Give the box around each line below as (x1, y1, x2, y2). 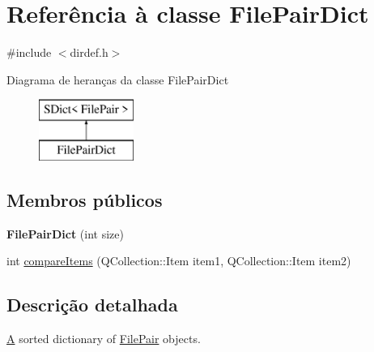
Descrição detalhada (6, 292, 178, 317)
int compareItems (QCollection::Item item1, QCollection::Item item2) (6, 252, 351, 269)
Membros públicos (6, 187, 163, 212)
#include (6, 44, 52, 61)
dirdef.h (70, 44, 108, 61)
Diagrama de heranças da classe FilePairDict (6, 71, 229, 88)
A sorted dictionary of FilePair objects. (6, 330, 201, 347)
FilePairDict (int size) (6, 225, 124, 242)
